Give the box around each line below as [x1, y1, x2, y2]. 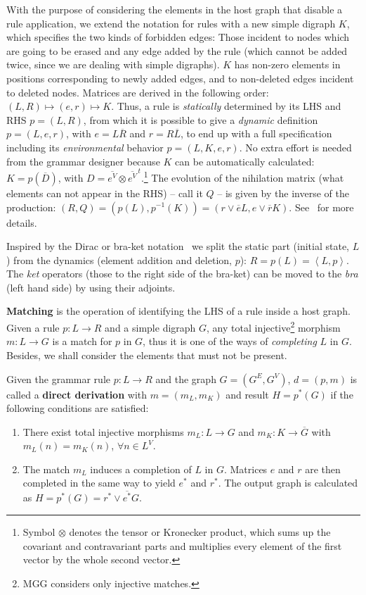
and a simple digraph [105, 320, 196, 334]
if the [330, 387, 353, 401]
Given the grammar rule [6, 371, 110, 386]
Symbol [22, 524, 55, 539]
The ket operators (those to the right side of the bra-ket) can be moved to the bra [6, 266, 358, 281]
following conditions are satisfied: [6, 401, 149, 415]
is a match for [52, 334, 112, 349]
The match [22, 461, 70, 476]
